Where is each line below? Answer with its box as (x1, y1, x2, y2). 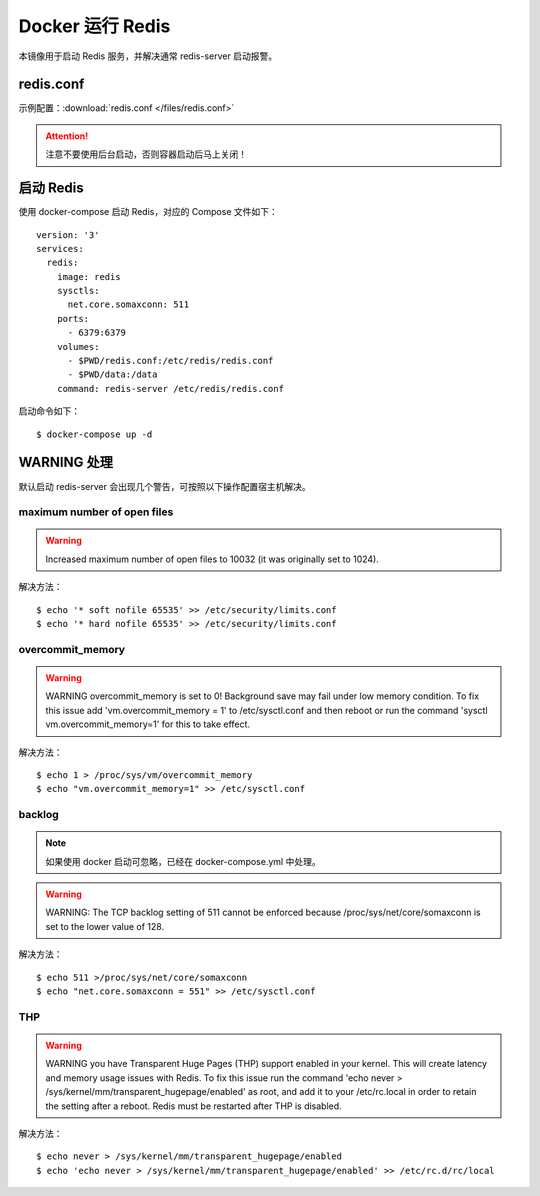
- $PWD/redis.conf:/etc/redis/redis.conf (67, 355, 274, 367)
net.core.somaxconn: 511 (67, 299, 190, 310)
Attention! (45, 130, 89, 142)
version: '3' (36, 229, 100, 240)
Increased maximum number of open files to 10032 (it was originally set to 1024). (45, 553, 379, 565)
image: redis (56, 271, 121, 282)
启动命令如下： (18, 405, 80, 417)
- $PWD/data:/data (67, 369, 158, 380)
